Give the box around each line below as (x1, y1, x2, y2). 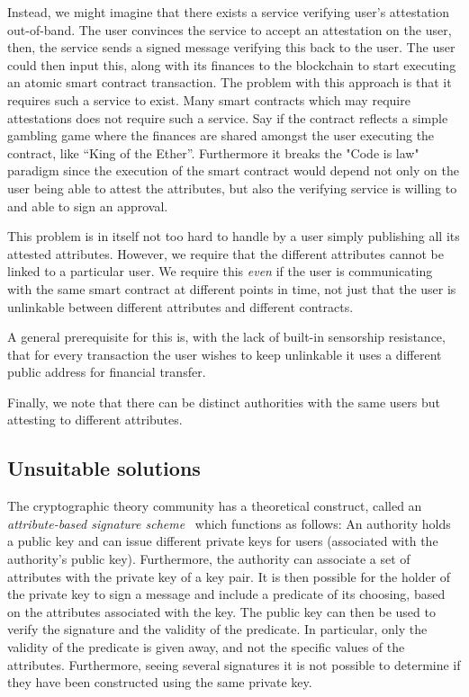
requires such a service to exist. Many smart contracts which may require (7, 90, 410, 109)
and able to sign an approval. (7, 196, 168, 215)
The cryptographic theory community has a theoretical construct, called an (7, 496, 422, 515)
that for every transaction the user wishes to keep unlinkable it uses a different (7, 344, 442, 363)
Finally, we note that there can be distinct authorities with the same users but (7, 392, 440, 411)
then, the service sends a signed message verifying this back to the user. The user (7, 38, 455, 57)
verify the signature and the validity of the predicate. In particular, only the (7, 620, 428, 639)
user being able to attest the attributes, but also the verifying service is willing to (7, 178, 457, 197)
